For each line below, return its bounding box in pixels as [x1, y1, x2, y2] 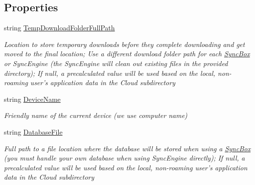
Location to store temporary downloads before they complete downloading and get [4, 39, 245, 49]
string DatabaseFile [4, 126, 63, 137]
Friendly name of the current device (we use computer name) [4, 110, 187, 120]
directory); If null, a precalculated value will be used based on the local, [4, 68, 215, 78]
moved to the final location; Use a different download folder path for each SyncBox [4, 48, 250, 59]
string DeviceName [4, 93, 61, 104]
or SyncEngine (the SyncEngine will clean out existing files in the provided [4, 58, 228, 68]
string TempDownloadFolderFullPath [4, 23, 115, 33]
